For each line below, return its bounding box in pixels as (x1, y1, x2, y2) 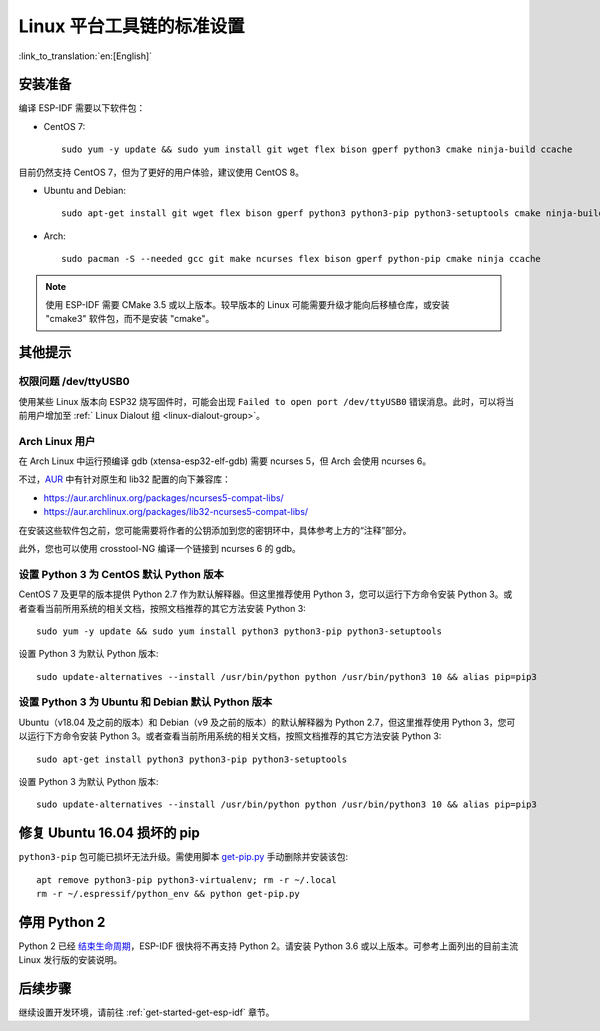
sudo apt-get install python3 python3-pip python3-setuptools (36, 753, 348, 765)
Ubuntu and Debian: (43, 185, 127, 197)
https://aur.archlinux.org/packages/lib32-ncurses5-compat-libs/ (43, 506, 309, 518)
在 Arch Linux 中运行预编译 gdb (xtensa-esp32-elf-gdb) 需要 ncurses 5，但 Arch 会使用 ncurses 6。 (18, 455, 432, 467)
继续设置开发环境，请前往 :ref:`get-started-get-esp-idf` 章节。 (18, 1006, 275, 1019)
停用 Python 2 (18, 913, 106, 930)
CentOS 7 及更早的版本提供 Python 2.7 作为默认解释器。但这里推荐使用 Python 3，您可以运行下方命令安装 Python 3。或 (18, 588, 513, 600)
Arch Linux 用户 (18, 434, 96, 448)
